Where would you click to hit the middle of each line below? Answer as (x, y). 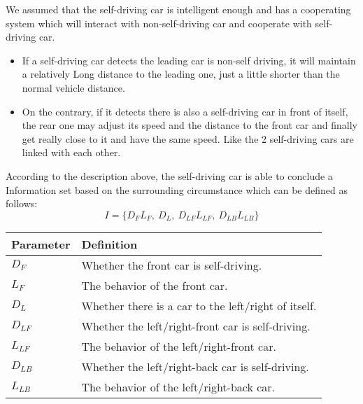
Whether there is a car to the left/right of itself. (199, 305)
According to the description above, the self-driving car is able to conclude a (169, 175)
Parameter (41, 244)
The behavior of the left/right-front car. (179, 346)
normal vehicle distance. (73, 87)
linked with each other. (71, 152)
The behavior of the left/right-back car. (178, 386)
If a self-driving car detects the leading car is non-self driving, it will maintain (189, 60)
